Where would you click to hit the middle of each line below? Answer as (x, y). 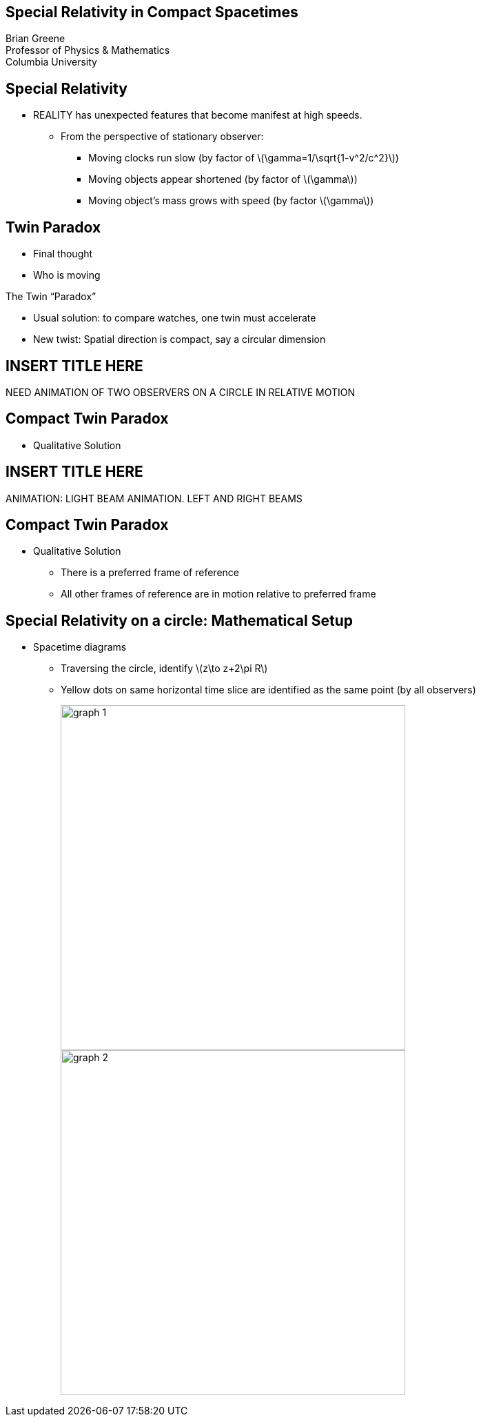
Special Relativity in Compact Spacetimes (152, 12)
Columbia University (51, 62)
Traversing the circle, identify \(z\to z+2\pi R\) (164, 669)
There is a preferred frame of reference (150, 573)
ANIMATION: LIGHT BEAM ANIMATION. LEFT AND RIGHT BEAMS (154, 498)
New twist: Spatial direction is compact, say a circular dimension (180, 339)
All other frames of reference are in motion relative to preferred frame (218, 594)
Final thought (63, 254)
